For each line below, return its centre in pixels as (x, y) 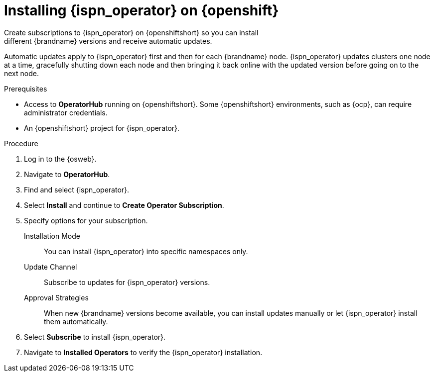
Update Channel (51, 267)
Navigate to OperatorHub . (67, 174)
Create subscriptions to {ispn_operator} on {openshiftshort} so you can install (131, 32)
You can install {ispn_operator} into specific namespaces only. (146, 251)
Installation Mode (52, 236)
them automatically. (76, 321)
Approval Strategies (56, 297)
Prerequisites (26, 89)
